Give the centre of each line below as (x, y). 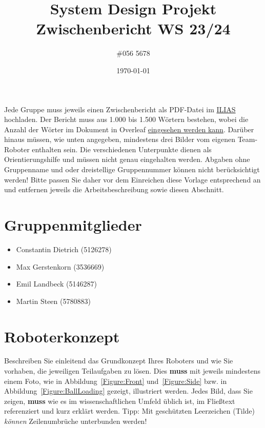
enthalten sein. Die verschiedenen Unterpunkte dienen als (122, 149)
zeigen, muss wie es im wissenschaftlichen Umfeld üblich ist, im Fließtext (120, 401)
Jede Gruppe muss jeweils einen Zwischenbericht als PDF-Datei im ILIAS (120, 109)
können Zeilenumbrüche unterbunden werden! (76, 421)
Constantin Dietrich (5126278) (64, 249)
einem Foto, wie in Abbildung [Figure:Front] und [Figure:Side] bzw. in (116, 381)
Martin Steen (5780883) (53, 301)
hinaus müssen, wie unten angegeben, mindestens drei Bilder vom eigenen (120, 139)
